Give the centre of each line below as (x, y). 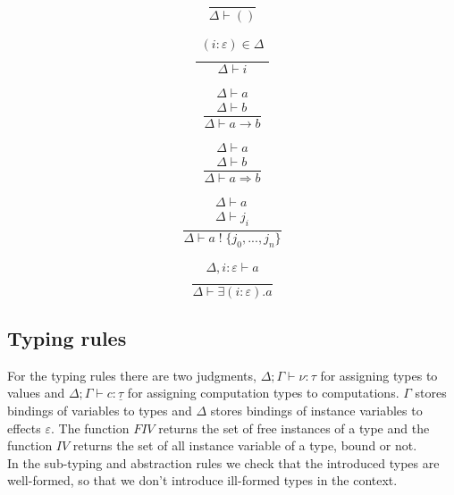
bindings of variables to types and (100, 411)
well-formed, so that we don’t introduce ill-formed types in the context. (202, 480)
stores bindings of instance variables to (316, 411)
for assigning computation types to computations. (263, 393)
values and (36, 393)
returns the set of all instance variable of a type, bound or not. (245, 445)
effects (24, 428)
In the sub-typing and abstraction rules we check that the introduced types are (223, 462)
